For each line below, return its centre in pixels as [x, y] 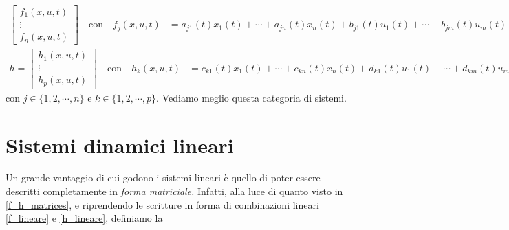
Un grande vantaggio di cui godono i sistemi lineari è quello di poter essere [163, 177]
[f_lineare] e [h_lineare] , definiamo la [84, 218]
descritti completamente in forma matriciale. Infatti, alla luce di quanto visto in [174, 191]
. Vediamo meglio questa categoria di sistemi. [251, 97]
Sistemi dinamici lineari [120, 145]
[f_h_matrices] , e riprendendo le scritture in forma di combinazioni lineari [162, 204]
